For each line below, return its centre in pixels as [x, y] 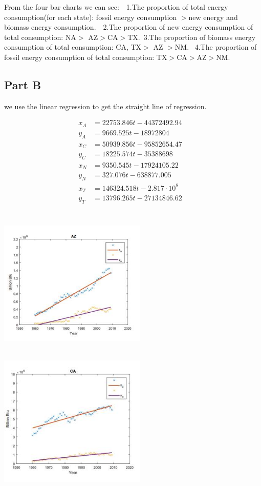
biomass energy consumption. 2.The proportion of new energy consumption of [129, 27]
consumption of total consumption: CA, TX [73, 47]
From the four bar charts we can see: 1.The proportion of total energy [116, 7]
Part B [23, 84]
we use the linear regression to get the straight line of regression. [105, 106]
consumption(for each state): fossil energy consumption [91, 17]
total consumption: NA [40, 37]
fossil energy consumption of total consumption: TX [86, 57]
